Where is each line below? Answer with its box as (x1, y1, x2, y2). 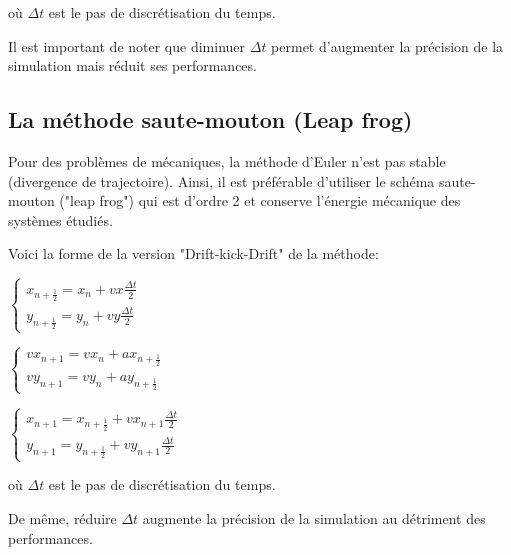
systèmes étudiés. (8, 209, 113, 230)
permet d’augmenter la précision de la (271, 35, 504, 56)
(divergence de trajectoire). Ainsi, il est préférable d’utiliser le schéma (8, 170, 435, 191)
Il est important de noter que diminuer (8, 35, 246, 56)
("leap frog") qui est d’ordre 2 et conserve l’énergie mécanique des (59, 190, 461, 211)
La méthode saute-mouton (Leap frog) (8, 104, 413, 135)
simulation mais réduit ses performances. (8, 55, 257, 76)
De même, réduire (8, 508, 117, 529)
